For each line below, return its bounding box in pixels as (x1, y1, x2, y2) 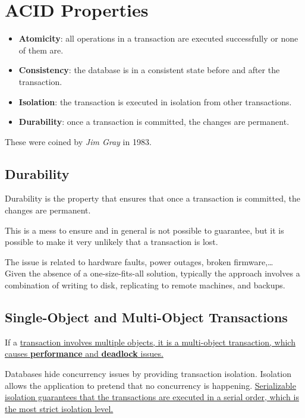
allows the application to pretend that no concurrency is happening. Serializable (5, 379, 296, 391)
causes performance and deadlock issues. (5, 347, 163, 360)
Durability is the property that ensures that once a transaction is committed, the (5, 192, 300, 205)
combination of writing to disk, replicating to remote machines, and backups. (5, 279, 285, 291)
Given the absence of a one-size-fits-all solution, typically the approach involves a (5, 267, 300, 279)
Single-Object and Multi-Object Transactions (5, 308, 288, 326)
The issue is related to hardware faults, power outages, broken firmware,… (5, 255, 273, 268)
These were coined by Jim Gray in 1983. (5, 135, 152, 147)
